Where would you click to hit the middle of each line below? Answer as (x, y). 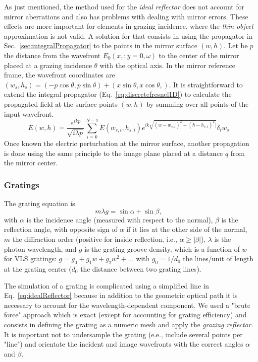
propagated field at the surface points (61, 104)
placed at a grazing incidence (48, 65)
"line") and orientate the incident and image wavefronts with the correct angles (124, 344)
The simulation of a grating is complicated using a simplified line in (107, 285)
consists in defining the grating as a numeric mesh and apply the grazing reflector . (129, 324)
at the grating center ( (38, 269)
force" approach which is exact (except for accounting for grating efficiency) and (125, 315)
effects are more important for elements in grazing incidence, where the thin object (129, 26)
